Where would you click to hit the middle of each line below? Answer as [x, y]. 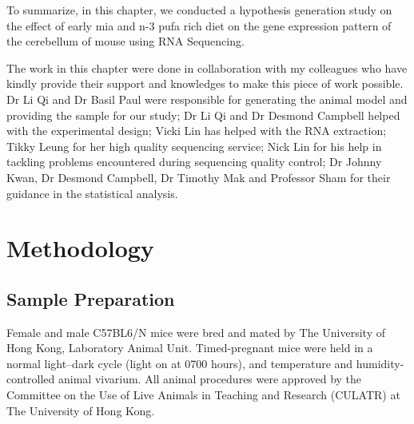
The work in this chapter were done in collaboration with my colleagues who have [207, 67]
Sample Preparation [91, 298]
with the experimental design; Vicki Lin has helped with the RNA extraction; [197, 131]
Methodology [80, 248]
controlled [31, 379]
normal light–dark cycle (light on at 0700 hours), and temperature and [180, 363]
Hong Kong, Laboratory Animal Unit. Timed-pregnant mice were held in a [190, 348]
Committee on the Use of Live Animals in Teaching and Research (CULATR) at [203, 395]
